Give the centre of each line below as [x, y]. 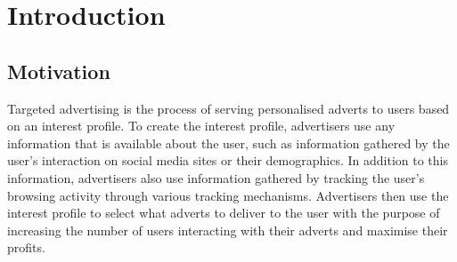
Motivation [59, 71]
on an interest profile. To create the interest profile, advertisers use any [201, 126]
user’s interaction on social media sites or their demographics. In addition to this [228, 160]
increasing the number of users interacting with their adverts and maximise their [228, 230]
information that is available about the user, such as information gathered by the [228, 143]
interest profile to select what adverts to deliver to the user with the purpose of [224, 213]
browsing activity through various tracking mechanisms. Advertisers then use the [228, 195]
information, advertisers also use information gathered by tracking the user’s [216, 177]
